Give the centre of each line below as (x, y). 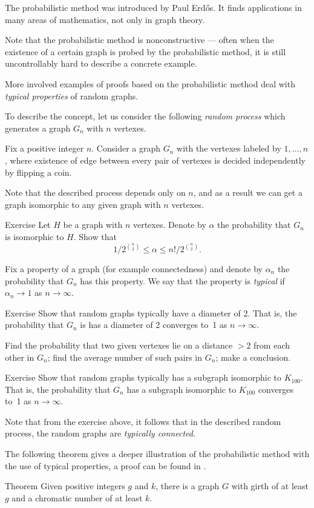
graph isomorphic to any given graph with (83, 204)
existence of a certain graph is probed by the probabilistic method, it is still (146, 51)
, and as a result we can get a (248, 192)
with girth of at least (270, 486)
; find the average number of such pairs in (125, 357)
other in (20, 357)
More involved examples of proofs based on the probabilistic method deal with (150, 83)
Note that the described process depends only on (95, 192)
